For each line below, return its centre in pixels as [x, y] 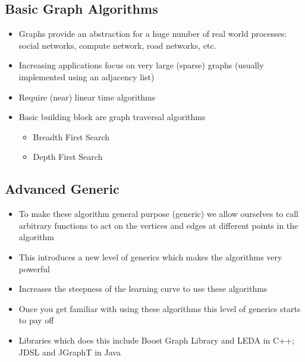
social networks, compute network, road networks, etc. [117, 45]
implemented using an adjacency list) [87, 76]
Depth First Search [68, 157]
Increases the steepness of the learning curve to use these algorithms [143, 289]
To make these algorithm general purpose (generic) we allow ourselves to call [159, 214]
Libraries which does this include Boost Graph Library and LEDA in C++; [156, 340]
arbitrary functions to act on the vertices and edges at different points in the [158, 225]
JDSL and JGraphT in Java [70, 352]
